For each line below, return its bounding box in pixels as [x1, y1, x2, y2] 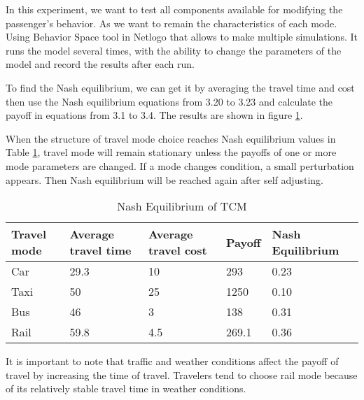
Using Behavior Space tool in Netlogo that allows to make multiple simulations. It [6, 29, 358, 44]
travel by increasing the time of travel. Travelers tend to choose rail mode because [6, 367, 358, 382]
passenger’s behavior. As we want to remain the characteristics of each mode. [6, 15, 337, 30]
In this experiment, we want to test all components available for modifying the [6, 2, 343, 16]
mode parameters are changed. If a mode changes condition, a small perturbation [6, 158, 354, 173]
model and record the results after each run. [6, 57, 195, 71]
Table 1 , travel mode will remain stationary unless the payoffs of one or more [6, 145, 337, 159]
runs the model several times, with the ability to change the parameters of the [6, 43, 342, 57]
